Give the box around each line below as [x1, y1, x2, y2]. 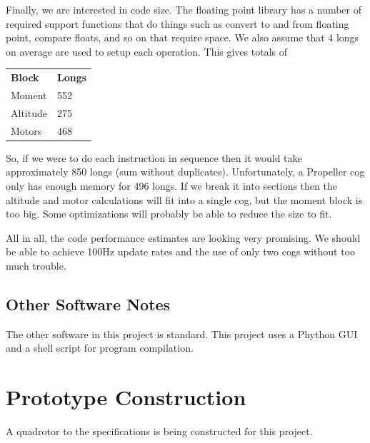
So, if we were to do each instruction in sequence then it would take [6, 150, 302, 165]
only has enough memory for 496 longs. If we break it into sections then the [6, 178, 337, 193]
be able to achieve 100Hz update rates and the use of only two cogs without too [6, 244, 356, 259]
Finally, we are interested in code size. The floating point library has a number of [6, 2, 362, 16]
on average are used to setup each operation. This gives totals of [6, 44, 288, 58]
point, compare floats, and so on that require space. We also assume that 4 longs [6, 30, 359, 45]
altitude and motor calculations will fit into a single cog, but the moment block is [6, 192, 363, 207]
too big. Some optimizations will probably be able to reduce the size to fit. [6, 206, 332, 221]
